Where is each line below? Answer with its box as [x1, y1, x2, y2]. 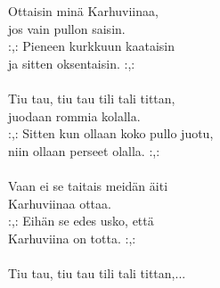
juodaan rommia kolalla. [8, 106, 141, 125]
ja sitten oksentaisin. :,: [8, 53, 135, 72]
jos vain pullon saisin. [8, 19, 126, 37]
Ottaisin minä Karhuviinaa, [8, 2, 159, 20]
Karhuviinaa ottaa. [8, 193, 111, 212]
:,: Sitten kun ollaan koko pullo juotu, [8, 124, 214, 143]
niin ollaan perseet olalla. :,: [8, 141, 160, 160]
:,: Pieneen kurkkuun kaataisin [8, 37, 175, 55]
